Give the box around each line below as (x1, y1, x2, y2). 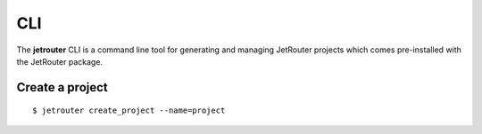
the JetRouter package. (16, 56, 103, 67)
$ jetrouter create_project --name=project (32, 106, 226, 115)
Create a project (16, 80, 109, 95)
